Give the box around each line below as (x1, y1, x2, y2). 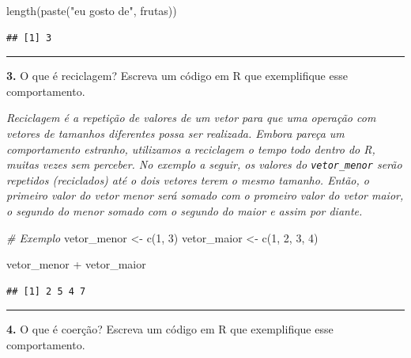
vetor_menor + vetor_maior (6, 256, 146, 272)
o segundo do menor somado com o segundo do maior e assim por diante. (6, 203, 363, 219)
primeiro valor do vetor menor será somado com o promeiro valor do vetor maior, (6, 187, 404, 204)
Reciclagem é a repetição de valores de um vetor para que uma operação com (6, 109, 376, 126)
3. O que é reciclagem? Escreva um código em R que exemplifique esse (6, 67, 348, 84)
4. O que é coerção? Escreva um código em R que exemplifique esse (6, 321, 334, 337)
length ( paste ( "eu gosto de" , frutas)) (6, 2, 177, 18)
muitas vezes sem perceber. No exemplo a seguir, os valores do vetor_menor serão (6, 156, 402, 173)
